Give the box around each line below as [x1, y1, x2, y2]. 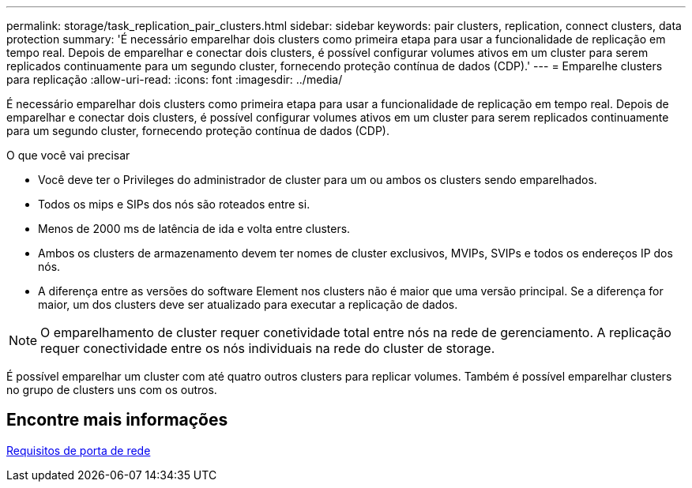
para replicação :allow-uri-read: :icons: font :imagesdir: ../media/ [6, 73, 343, 86]
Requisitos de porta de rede [6, 443, 151, 457]
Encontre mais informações [6, 410, 228, 430]
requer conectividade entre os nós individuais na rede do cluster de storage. [40, 340, 495, 356]
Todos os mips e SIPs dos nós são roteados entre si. [38, 197, 310, 211]
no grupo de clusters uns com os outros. [6, 383, 217, 396]
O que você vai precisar [6, 148, 130, 162]
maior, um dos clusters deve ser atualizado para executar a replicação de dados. [38, 298, 458, 311]
